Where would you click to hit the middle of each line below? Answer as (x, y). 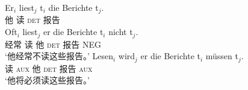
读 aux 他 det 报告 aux (49, 68)
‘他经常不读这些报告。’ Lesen (59, 56)
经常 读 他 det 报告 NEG (53, 44)
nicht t (121, 32)
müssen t (222, 56)
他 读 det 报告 (33, 20)
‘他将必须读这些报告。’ (47, 80)
